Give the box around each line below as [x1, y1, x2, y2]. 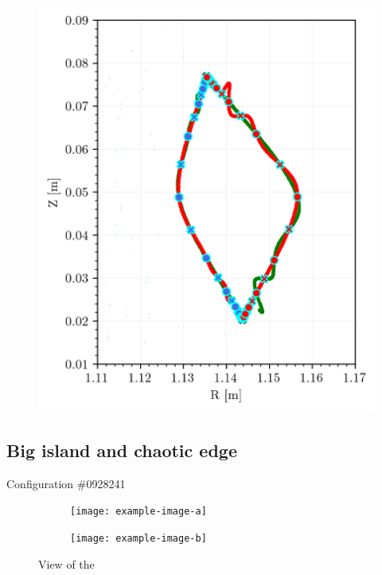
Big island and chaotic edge [6, 437, 237, 462]
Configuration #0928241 [6, 475, 126, 491]
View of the [38, 555, 95, 572]
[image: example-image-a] [70, 506, 207, 518]
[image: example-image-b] [70, 533, 207, 545]
